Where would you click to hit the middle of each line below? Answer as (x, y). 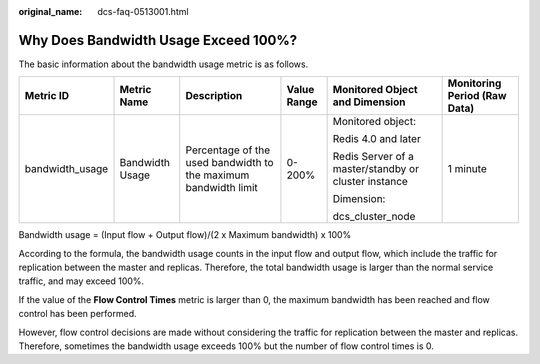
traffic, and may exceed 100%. (81, 281)
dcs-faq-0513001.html (143, 11)
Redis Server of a (373, 157)
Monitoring (474, 83)
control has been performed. (77, 314)
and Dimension (369, 102)
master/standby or (376, 169)
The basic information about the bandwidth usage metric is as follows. (163, 64)
